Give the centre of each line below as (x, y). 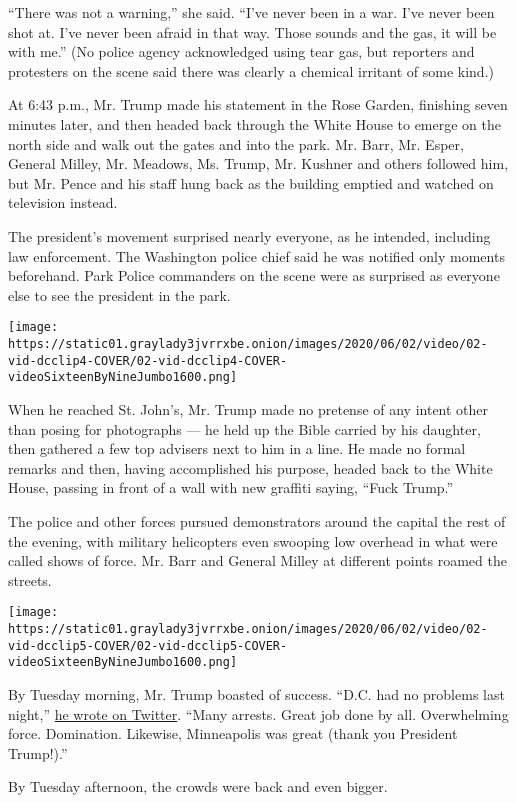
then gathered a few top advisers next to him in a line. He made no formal (237, 448)
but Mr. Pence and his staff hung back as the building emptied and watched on (251, 182)
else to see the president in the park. (119, 294)
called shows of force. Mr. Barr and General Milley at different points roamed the (257, 560)
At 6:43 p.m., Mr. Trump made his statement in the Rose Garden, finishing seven (258, 104)
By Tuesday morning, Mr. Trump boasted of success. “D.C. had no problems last (256, 693)
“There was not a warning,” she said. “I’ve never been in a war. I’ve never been (251, 12)
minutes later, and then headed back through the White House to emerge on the (254, 123)
